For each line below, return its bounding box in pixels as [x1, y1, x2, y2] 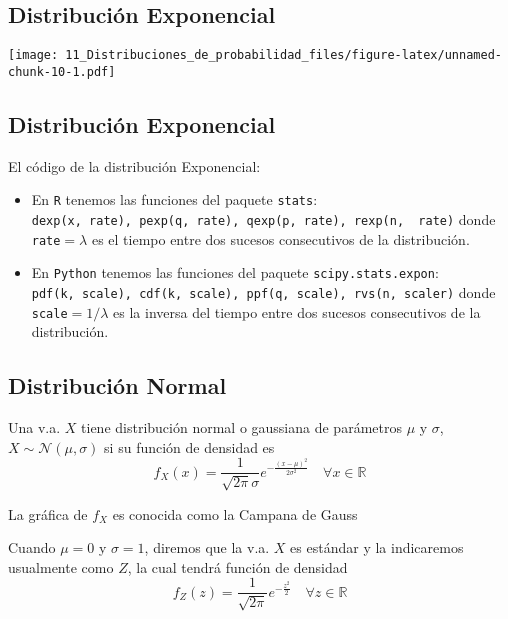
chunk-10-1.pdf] [8, 64, 116, 79]
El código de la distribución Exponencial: [8, 155, 261, 176]
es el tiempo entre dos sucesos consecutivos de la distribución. [91, 228, 470, 249]
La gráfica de [8, 503, 88, 524]
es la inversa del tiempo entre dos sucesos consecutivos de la [113, 301, 481, 322]
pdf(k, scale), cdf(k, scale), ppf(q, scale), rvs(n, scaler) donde [31, 281, 496, 302]
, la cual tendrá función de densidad [127, 556, 348, 577]
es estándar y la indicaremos [290, 537, 464, 558]
